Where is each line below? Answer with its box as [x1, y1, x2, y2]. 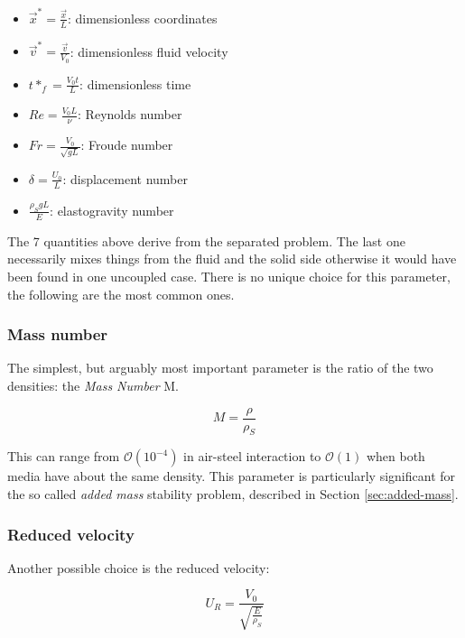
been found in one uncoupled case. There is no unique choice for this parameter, [7, 266, 451, 285]
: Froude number [80, 135, 173, 154]
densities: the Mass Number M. [7, 375, 179, 394]
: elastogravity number [50, 200, 174, 219]
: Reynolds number [78, 105, 182, 124]
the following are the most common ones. [7, 284, 235, 303]
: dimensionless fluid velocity [70, 42, 228, 60]
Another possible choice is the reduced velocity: [7, 558, 270, 577]
